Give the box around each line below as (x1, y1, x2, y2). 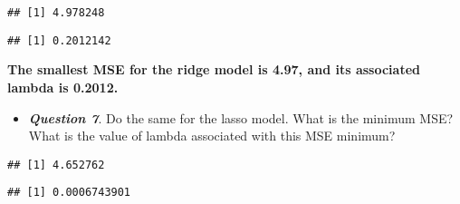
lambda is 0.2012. (7, 77, 119, 96)
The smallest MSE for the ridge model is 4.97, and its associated (7, 60, 420, 79)
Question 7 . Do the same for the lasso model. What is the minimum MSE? (28, 108, 454, 127)
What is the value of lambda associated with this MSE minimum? (28, 126, 396, 145)
